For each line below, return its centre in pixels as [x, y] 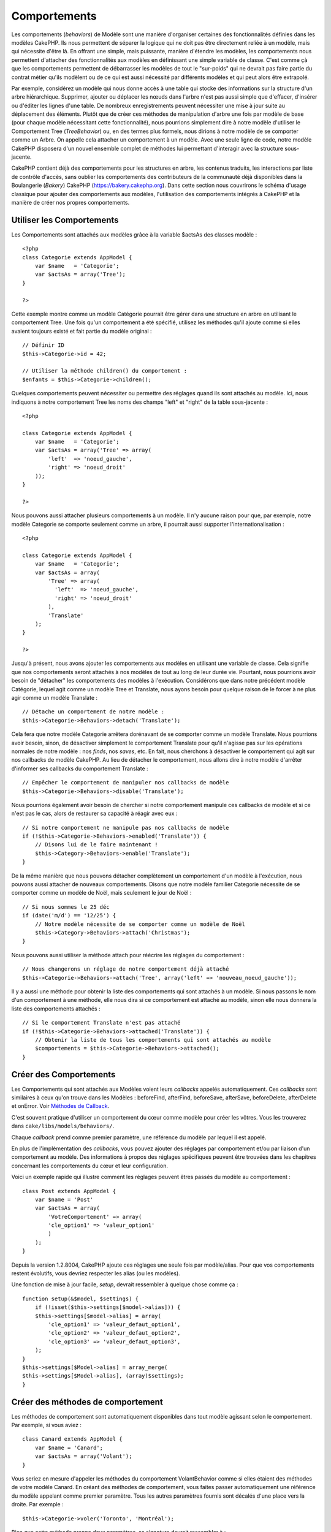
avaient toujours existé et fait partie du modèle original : [82, 331]
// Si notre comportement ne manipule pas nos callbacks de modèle [126, 828]
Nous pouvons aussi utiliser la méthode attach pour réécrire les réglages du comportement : [128, 955]
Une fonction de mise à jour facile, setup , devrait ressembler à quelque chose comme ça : [125, 1284]
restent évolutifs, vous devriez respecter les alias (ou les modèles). [96, 1273]
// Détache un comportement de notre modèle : [93, 712]
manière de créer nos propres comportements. [70, 202]
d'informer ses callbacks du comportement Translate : [80, 768]
